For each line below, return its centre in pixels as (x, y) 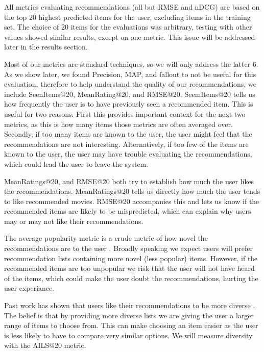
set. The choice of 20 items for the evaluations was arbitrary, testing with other (128, 27)
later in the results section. (46, 47)
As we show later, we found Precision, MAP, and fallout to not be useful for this (130, 74)
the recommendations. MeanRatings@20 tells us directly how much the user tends (132, 191)
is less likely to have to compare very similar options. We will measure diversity (128, 335)
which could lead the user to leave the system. (76, 164)
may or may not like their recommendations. (74, 221)
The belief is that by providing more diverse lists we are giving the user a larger (129, 315)
